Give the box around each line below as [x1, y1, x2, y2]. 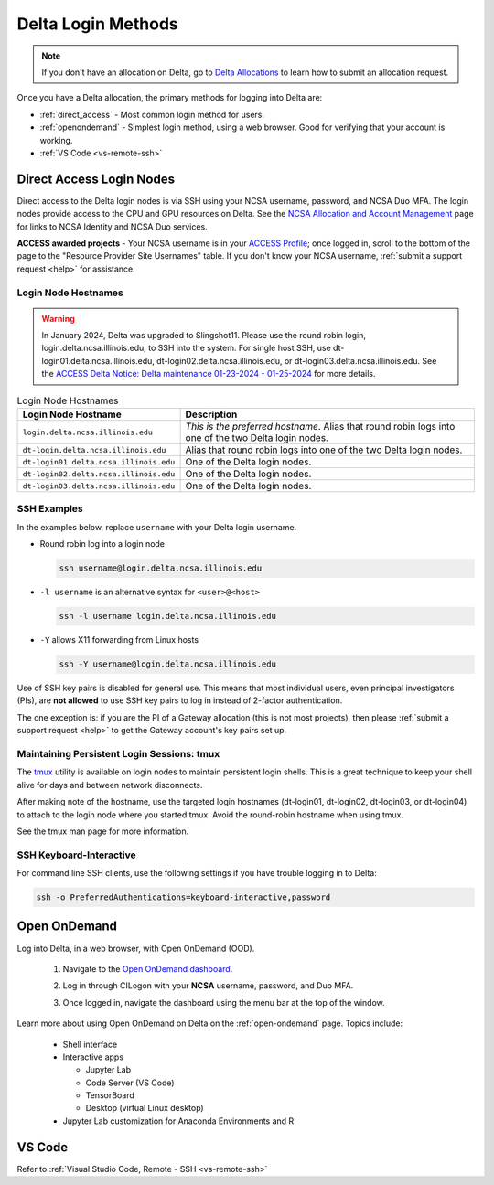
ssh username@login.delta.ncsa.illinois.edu [59, 563, 263, 573]
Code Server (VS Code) [85, 1077, 175, 1088]
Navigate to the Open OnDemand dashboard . [62, 963, 233, 974]
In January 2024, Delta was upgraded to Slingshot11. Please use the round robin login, [41, 330, 366, 341]
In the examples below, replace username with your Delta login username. [16, 521, 297, 532]
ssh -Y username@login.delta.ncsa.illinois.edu [59, 659, 276, 669]
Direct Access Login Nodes [16, 171, 176, 187]
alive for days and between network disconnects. [16, 779, 203, 790]
